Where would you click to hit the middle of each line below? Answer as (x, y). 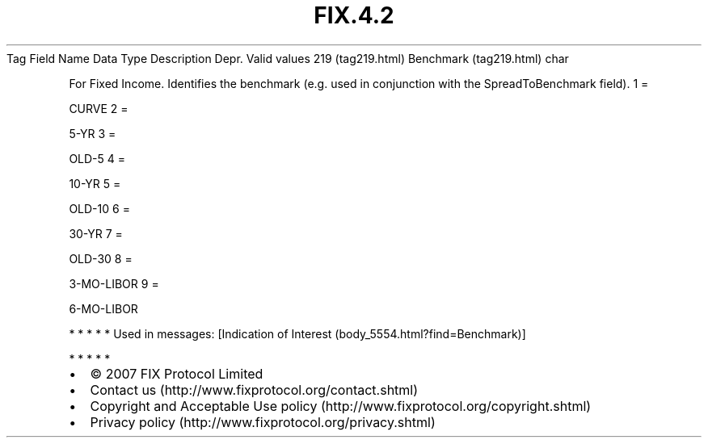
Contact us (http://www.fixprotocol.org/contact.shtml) (254, 390)
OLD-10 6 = (99, 208)
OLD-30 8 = (101, 258)
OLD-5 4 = (97, 158)
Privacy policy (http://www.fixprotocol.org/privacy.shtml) (263, 422)
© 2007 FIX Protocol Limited (177, 373)
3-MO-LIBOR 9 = (114, 283)
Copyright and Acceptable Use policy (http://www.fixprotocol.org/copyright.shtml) (341, 406)
